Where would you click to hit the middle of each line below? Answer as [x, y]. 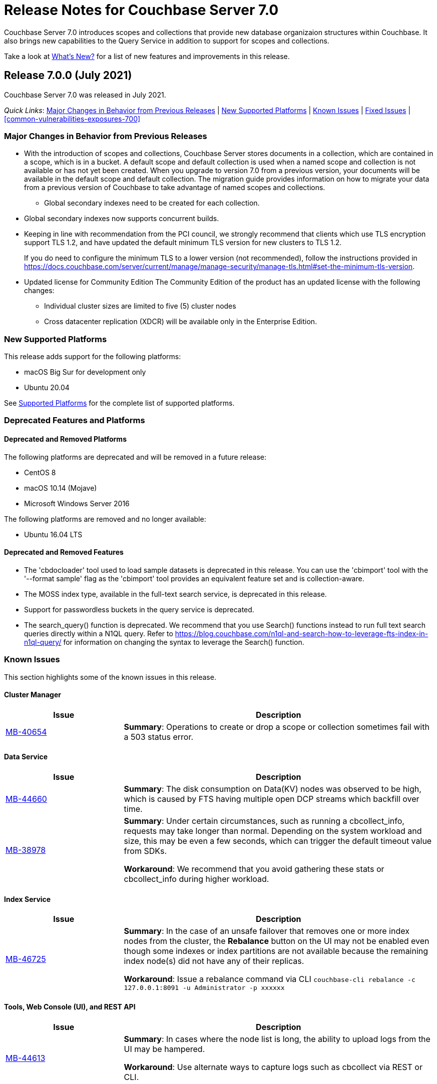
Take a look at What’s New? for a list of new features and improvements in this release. [147, 56]
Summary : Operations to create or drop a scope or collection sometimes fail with [277, 727]
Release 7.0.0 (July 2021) [68, 76]
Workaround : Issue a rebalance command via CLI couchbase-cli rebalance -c [270, 979]
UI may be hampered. [164, 1049]
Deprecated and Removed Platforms [65, 439]
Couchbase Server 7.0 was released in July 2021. [85, 95]
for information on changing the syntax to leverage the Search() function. [184, 642]
